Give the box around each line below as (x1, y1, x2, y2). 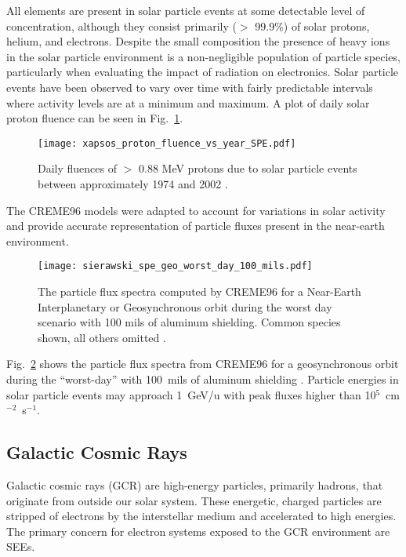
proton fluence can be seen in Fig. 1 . (6, 110, 183, 126)
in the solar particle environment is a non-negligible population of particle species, (6, 48, 401, 64)
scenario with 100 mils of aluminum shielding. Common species (38, 314, 341, 330)
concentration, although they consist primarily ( (6, 17, 237, 34)
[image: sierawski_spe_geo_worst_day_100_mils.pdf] (38, 260, 313, 272)
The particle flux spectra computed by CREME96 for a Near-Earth (38, 283, 361, 300)
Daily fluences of (38, 160, 117, 177)
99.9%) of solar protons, (255, 17, 370, 34)
